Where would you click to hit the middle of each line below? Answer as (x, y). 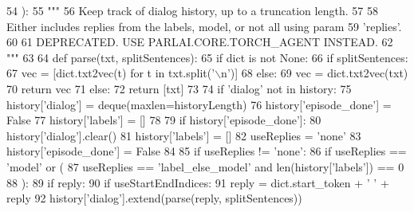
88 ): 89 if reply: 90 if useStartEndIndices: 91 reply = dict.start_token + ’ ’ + (198, 182)
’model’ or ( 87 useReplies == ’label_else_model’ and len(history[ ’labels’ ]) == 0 (205, 166)
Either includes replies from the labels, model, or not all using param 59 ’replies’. (204, 26)
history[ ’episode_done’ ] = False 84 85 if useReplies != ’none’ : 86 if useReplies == (207, 151)
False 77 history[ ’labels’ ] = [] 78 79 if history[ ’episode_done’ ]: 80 (164, 120)
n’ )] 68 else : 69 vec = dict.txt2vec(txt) (315, 73)
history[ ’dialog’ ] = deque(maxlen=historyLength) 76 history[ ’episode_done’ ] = (199, 104)
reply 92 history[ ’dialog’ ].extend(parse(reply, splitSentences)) (154, 198)
